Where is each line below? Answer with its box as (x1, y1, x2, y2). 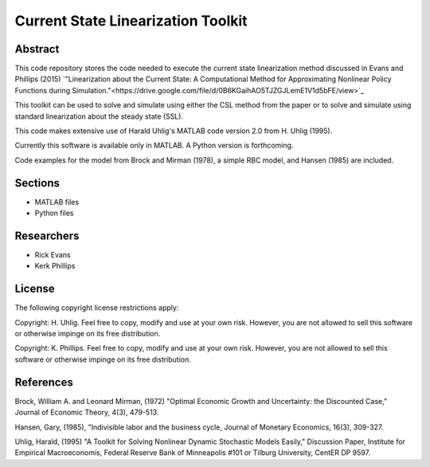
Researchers (14, 229, 80, 242)
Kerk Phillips (34, 261, 76, 271)
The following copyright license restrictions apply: (14, 303, 179, 312)
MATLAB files (34, 197, 80, 206)
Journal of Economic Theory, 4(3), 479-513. (14, 407, 159, 418)
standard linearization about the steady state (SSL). (14, 112, 183, 121)
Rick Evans (34, 250, 71, 259)
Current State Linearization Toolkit (14, 12, 248, 29)
